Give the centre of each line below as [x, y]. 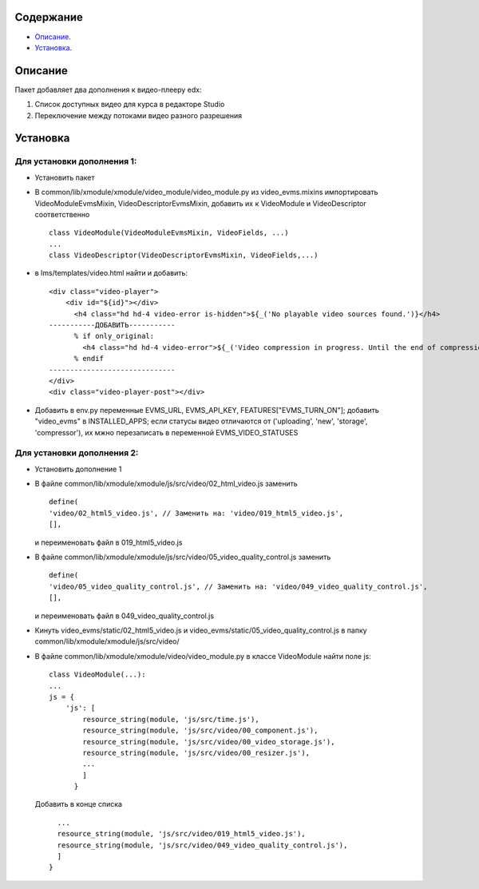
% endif [89, 359]
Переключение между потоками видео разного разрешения [139, 115]
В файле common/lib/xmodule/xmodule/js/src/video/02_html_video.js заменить [166, 484]
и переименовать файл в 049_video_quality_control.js [125, 616]
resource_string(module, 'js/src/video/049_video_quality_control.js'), [202, 845]
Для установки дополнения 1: [76, 161]
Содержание [49, 17]
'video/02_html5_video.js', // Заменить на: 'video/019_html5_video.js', [196, 513]
